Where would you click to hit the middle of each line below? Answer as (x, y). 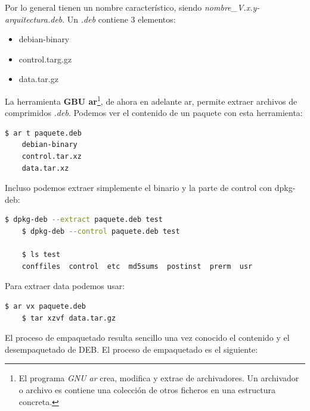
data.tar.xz (45, 168)
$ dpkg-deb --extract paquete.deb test (84, 220)
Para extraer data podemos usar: (65, 286)
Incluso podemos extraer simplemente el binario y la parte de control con (139, 188)
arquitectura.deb (34, 19)
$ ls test (41, 255)
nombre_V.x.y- (232, 7)
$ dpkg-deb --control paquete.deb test (101, 231)
